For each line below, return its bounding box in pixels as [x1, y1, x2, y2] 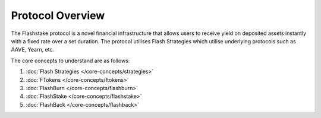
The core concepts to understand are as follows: [11, 57, 130, 64]
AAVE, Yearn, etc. [11, 46, 55, 53]
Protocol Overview [11, 9, 105, 22]
